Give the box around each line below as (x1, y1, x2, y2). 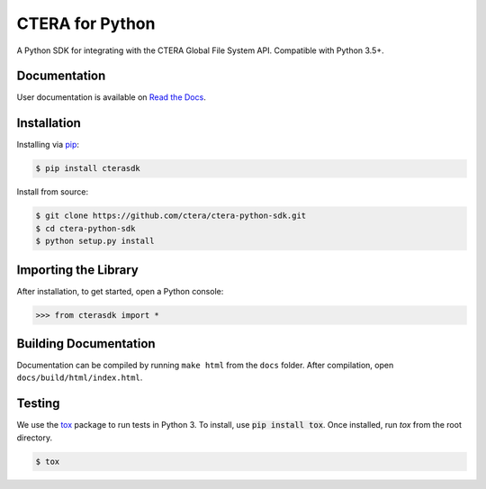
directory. (16, 432, 53, 443)
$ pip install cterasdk (35, 163, 141, 174)
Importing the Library (16, 262, 139, 277)
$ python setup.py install (35, 236, 155, 247)
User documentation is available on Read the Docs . (16, 92, 206, 103)
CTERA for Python (16, 14, 156, 33)
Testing (16, 396, 60, 412)
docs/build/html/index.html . (16, 372, 143, 383)
